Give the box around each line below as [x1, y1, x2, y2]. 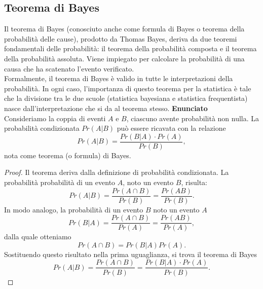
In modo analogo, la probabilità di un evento [4, 204, 143, 214]
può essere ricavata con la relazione [117, 123, 226, 133]
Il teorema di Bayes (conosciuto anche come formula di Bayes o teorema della [4, 23, 245, 34]
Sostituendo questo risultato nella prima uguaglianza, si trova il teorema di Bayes [4, 248, 257, 259]
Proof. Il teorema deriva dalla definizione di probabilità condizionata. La [4, 167, 229, 177]
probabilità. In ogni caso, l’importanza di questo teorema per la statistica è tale [4, 83, 251, 93]
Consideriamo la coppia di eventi [4, 113, 106, 123]
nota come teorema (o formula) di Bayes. [4, 150, 131, 160]
